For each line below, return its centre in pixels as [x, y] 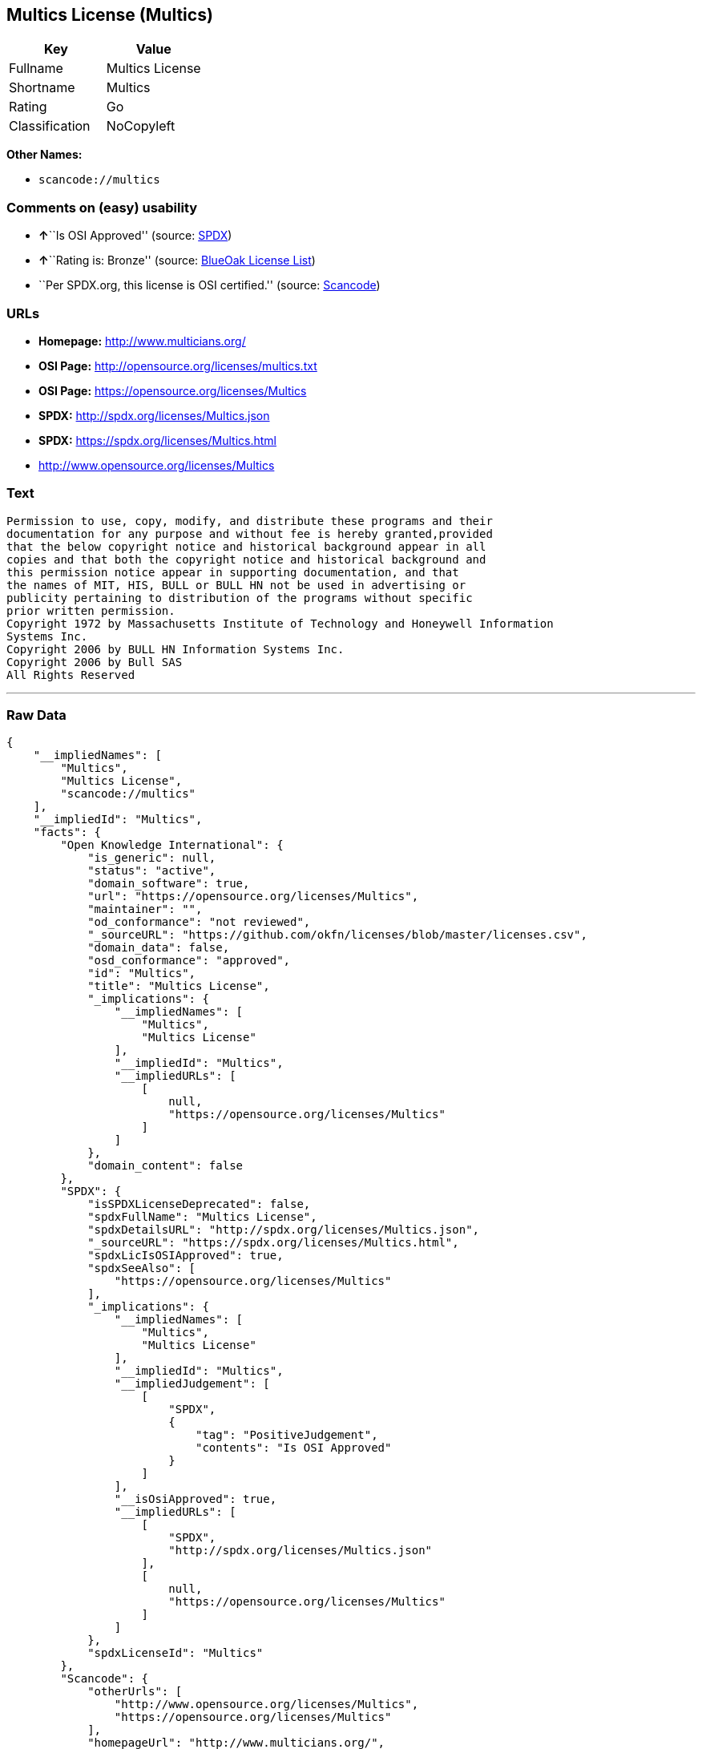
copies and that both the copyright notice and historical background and [246, 559]
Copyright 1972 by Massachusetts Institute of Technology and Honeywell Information [280, 623]
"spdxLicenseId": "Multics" [175, 1653]
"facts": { [67, 832]
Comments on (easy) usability [102, 207]
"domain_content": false [165, 1166]
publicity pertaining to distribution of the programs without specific [240, 598]
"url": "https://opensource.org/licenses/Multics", [253, 897]
